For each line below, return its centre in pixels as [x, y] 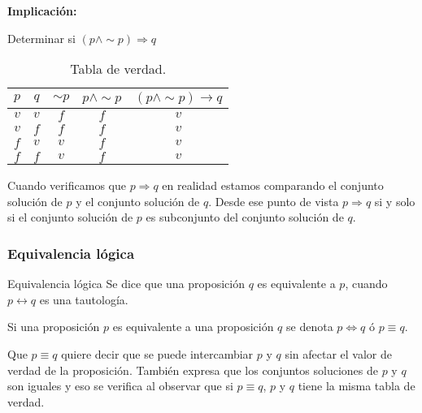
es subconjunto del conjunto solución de [245, 217]
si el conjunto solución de [70, 217]
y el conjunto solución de [138, 201]
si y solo [395, 201]
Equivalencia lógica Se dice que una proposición [126, 284]
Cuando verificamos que [67, 185]
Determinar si [41, 38]
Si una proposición [54, 327]
